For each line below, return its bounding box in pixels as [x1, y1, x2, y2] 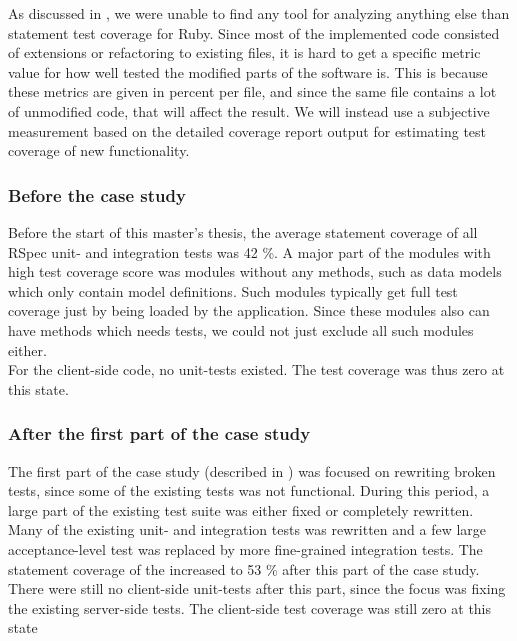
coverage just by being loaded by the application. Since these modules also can [8, 300, 490, 321]
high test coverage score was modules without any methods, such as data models [8, 261, 502, 282]
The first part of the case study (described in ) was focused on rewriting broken [8, 460, 496, 481]
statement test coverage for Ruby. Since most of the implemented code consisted [8, 22, 500, 43]
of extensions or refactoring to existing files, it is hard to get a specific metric [8, 42, 481, 63]
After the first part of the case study [8, 421, 311, 446]
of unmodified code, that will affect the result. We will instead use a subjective [8, 100, 490, 121]
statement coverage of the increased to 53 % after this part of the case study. [8, 558, 480, 579]
